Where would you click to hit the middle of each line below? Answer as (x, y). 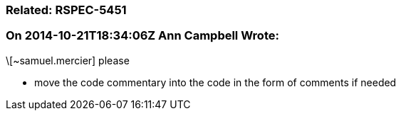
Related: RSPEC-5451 (66, 10)
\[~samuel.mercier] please (68, 60)
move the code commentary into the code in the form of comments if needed (215, 82)
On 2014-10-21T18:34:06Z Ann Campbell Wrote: (142, 36)
